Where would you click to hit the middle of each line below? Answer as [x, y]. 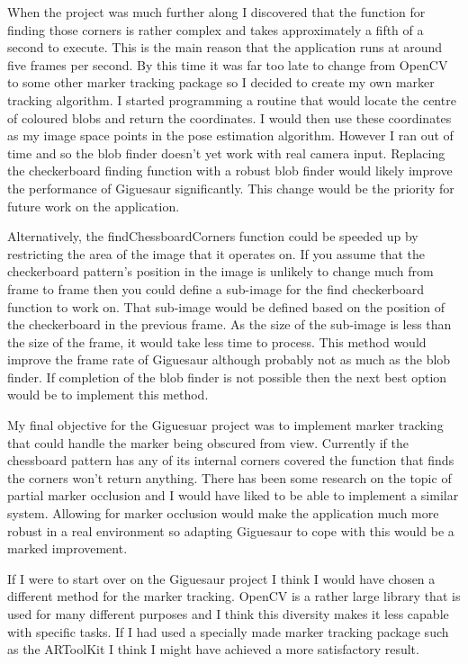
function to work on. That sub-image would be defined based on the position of [226, 306]
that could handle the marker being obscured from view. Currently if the [208, 442]
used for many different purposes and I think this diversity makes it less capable [228, 614]
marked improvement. [67, 548]
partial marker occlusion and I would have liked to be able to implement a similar [233, 495]
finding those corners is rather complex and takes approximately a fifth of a [216, 29]
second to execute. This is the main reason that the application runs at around [225, 47]
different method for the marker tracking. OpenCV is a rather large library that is [234, 596]
